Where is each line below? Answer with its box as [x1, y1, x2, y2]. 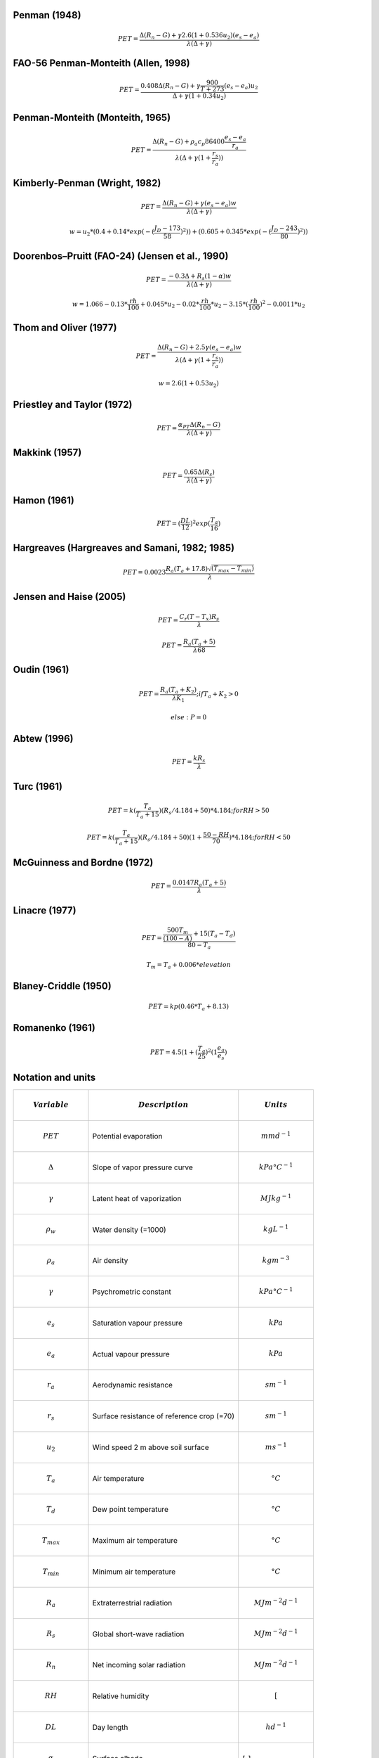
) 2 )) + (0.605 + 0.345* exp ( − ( [180, 227, 272, 236]
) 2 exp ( [189, 518, 211, 527]
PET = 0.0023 [123, 568, 166, 576]
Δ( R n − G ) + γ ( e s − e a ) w [161, 199, 237, 209]
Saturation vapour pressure [92, 1318, 182, 1328]
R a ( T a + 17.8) [165, 565, 208, 575]
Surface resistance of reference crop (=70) [92, 1411, 235, 1421]
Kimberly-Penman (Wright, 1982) [13, 177, 161, 189]
